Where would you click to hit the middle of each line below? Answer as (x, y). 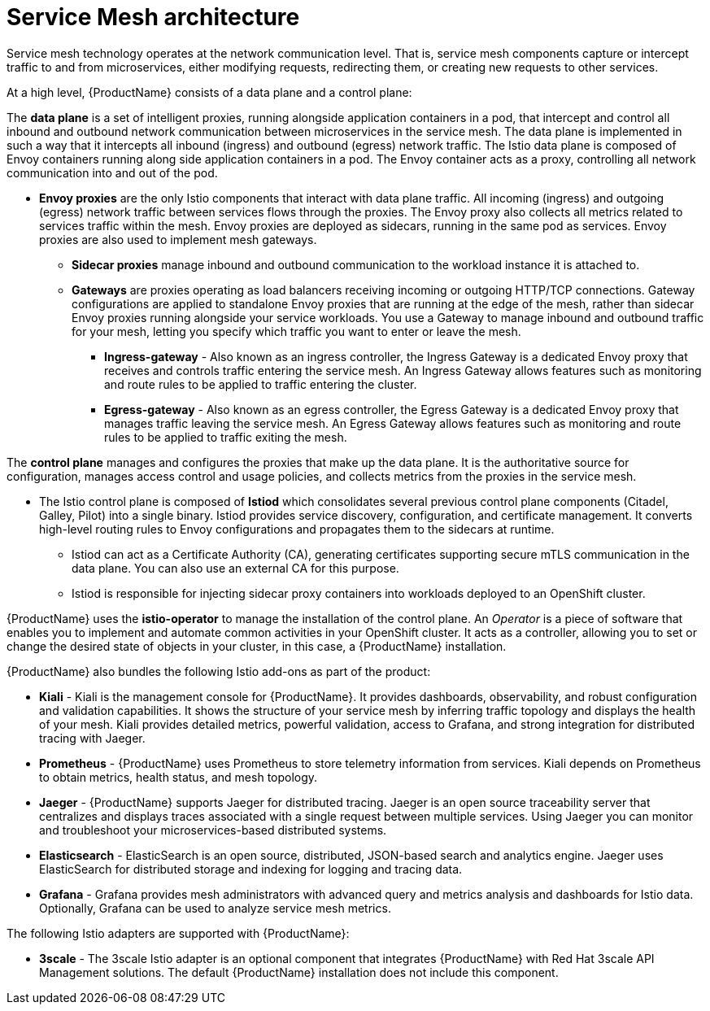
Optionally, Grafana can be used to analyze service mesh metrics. (215, 908)
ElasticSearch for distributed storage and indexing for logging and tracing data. (251, 869)
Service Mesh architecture (153, 17)
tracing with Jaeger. (92, 738)
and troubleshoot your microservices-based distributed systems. (213, 830)
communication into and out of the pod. (112, 172)
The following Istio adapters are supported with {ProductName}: (178, 933)
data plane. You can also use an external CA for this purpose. (235, 568)
